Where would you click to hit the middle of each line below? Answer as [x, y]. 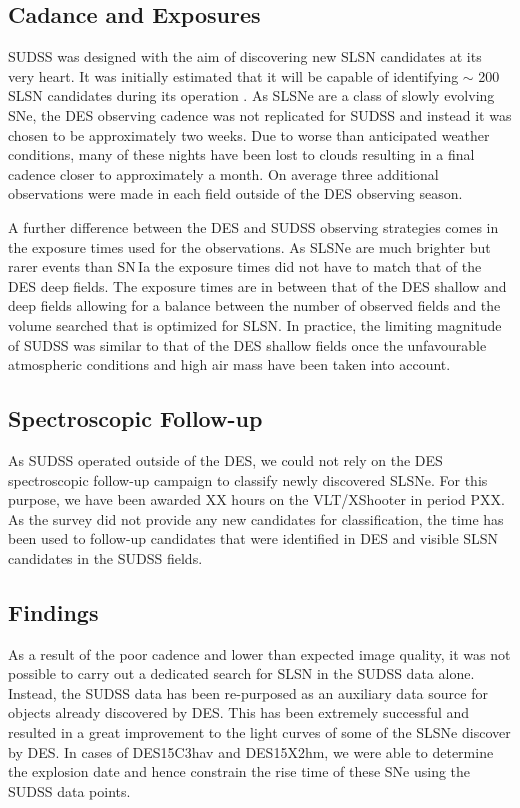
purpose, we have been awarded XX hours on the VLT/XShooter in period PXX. [256, 499]
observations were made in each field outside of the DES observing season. [235, 193]
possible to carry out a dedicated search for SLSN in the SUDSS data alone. [241, 673]
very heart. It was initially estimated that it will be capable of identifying [233, 75]
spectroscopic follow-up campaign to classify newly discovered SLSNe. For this [248, 479]
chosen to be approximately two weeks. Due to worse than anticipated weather [249, 134]
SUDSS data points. [69, 790]
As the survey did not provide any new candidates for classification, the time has [256, 518]
